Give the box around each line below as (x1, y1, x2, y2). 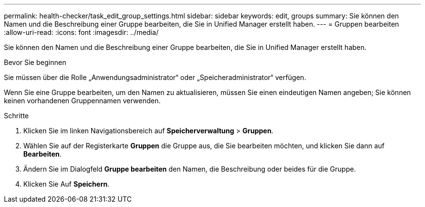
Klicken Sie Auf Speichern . (23, 180, 110, 188)
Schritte (4, 111, 29, 120)
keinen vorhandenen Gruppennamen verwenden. (4, 96, 161, 105)
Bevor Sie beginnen (4, 58, 66, 66)
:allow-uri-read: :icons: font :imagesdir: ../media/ (4, 28, 159, 36)
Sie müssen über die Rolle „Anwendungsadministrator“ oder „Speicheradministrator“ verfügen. (4, 73, 306, 81)
